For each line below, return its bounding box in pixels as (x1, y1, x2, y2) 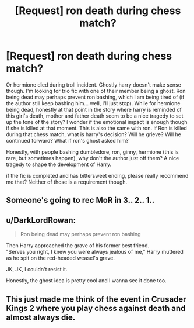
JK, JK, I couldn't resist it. (6, 266, 68, 273)
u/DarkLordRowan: (6, 215, 76, 225)
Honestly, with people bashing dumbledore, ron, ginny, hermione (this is (6, 148, 179, 156)
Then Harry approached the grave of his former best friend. (6, 242, 150, 249)
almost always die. (6, 312, 76, 322)
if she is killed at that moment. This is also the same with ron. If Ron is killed (6, 125, 188, 132)
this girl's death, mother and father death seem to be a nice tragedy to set (6, 112, 184, 119)
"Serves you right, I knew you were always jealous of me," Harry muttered (6, 248, 184, 256)
